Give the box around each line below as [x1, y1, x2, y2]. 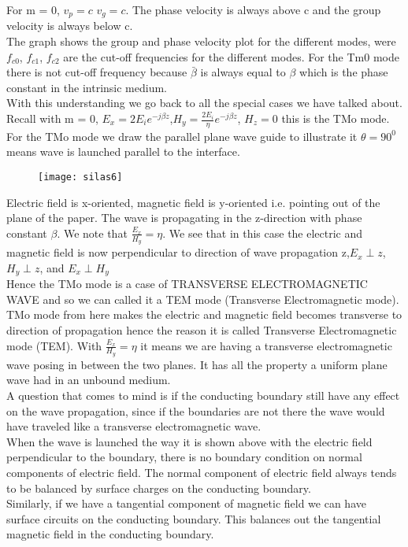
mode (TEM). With [6, 337, 102, 353]
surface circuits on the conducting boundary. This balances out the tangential [6, 510, 381, 527]
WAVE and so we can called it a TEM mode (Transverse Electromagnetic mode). [6, 290, 399, 307]
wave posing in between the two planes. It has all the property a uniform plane [6, 356, 388, 372]
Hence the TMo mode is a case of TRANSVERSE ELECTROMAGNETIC [6, 275, 368, 292]
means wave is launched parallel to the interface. [6, 143, 240, 160]
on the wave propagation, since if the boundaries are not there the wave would [6, 402, 385, 419]
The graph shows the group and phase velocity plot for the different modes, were [6, 33, 396, 50]
